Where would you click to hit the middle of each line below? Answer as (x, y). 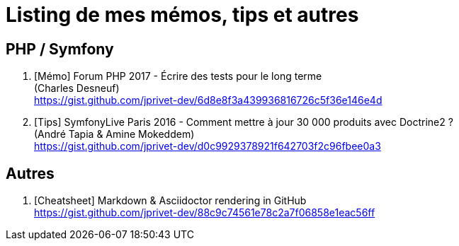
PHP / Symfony (60, 49)
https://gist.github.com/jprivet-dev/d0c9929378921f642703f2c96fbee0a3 (208, 146)
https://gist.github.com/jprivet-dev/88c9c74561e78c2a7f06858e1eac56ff (205, 213)
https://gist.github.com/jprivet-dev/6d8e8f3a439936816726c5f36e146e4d (208, 100)
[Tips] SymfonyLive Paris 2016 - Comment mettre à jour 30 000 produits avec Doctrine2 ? (244, 122)
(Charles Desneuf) (77, 88)
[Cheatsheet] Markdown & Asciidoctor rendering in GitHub (170, 201)
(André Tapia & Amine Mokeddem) (114, 134)
